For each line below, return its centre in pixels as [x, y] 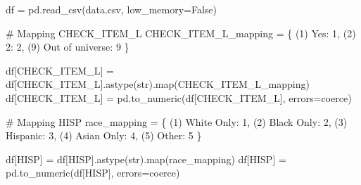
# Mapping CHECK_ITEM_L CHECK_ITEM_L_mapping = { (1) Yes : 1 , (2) [181, 33]
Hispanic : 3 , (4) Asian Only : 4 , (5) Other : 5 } [104, 135]
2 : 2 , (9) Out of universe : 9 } [68, 47]
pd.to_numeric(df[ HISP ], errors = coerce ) [93, 173]
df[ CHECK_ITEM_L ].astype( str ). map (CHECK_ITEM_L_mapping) [158, 84]
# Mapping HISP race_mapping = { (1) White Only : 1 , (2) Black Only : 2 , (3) [177, 121]
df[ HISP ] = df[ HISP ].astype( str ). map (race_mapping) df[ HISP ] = [146, 159]
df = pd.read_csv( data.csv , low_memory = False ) [112, 9]
